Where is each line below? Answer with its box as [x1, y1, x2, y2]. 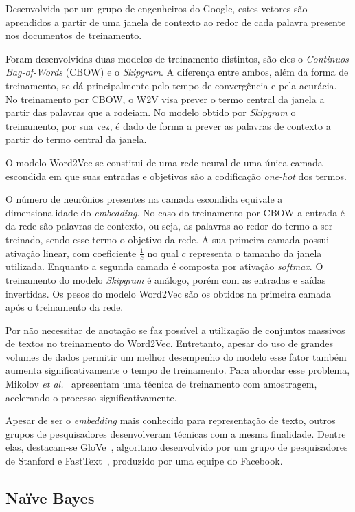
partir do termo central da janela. [5, 132, 147, 146]
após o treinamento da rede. [5, 300, 124, 314]
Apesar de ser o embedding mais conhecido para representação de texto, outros [5, 413, 336, 427]
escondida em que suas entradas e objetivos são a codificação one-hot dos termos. [5, 168, 347, 183]
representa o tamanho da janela [189, 245, 322, 260]
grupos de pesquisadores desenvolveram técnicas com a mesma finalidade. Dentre [5, 426, 346, 441]
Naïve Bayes [5, 487, 95, 509]
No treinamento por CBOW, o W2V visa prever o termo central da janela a [5, 91, 325, 106]
